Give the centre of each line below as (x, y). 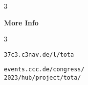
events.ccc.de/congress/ (44, 70)
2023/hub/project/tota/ (43, 78)
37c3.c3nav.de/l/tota (39, 54)
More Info (21, 22)
